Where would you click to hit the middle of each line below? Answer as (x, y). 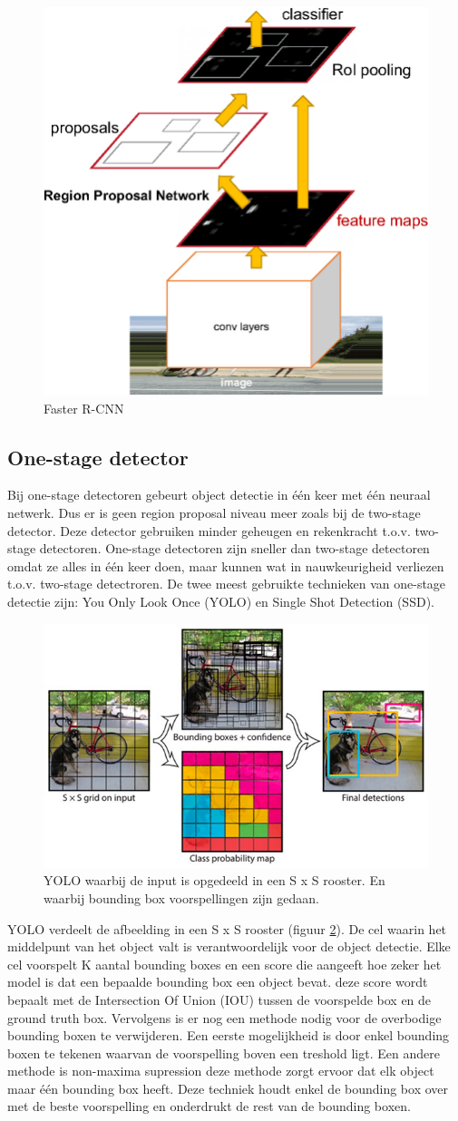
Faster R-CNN (84, 408)
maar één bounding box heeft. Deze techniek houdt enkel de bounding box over (228, 1088)
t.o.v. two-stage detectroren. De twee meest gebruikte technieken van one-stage (227, 584)
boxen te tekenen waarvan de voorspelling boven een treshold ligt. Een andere (224, 1053)
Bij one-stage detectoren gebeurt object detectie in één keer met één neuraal (219, 495)
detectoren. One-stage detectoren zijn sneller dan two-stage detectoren (234, 548)
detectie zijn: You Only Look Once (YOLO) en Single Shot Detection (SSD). (221, 601)
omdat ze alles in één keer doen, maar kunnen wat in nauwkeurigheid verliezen (226, 565)
